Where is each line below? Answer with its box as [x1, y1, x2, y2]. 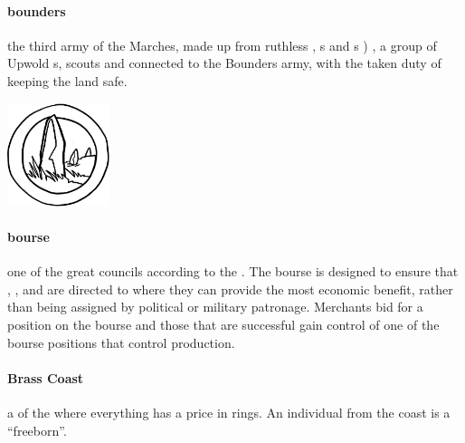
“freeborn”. [7, 420, 67, 439]
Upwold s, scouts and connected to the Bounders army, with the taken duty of [7, 53, 441, 72]
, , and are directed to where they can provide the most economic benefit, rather [7, 279, 453, 298]
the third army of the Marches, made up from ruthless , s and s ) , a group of [7, 35, 437, 54]
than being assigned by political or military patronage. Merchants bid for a [7, 297, 423, 316]
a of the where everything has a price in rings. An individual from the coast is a [7, 402, 451, 421]
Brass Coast [7, 368, 84, 387]
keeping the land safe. [7, 71, 128, 90]
